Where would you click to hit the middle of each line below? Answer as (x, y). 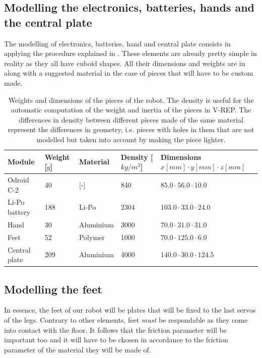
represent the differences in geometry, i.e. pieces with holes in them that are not (131, 129)
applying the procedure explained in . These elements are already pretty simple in (130, 53)
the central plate (48, 22)
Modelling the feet (53, 289)
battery (19, 212)
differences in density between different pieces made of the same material (131, 119)
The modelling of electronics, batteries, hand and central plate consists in (117, 43)
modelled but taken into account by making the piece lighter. (131, 139)
